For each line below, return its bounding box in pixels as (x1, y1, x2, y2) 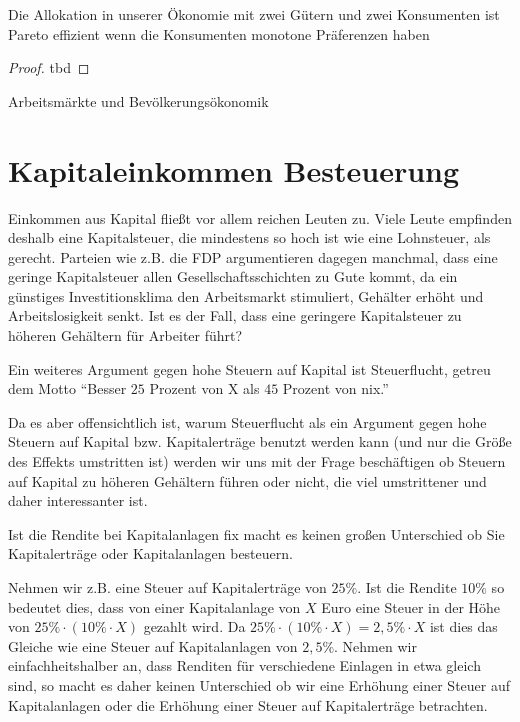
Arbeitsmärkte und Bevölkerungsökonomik (8, 90, 269, 111)
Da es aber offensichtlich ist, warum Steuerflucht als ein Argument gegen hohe (8, 411, 487, 432)
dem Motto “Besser (8, 378, 127, 399)
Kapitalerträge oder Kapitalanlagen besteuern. (8, 543, 293, 564)
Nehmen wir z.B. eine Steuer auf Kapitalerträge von (8, 577, 327, 597)
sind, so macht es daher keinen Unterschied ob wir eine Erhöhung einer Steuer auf (8, 674, 511, 695)
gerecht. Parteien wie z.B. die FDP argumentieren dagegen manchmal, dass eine (8, 246, 498, 267)
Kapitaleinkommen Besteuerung (8, 149, 460, 190)
